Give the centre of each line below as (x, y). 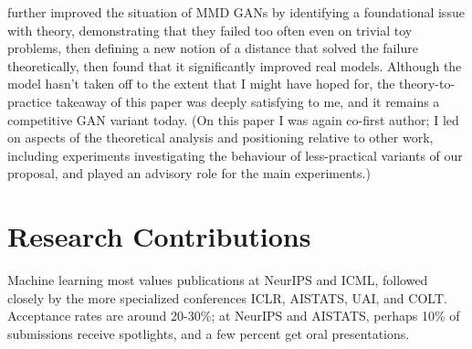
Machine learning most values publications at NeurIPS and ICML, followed (218, 280)
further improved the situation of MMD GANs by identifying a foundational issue (236, 12)
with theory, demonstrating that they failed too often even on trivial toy (210, 30)
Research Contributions (159, 236)
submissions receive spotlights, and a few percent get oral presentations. (209, 333)
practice (30, 101)
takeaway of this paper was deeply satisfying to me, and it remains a (247, 101)
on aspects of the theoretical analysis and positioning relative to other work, (220, 137)
